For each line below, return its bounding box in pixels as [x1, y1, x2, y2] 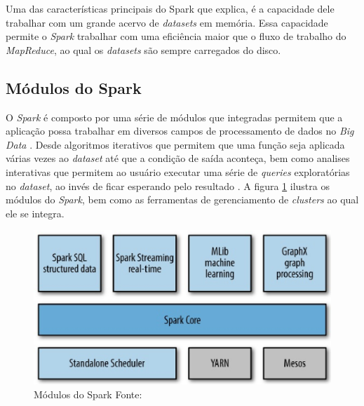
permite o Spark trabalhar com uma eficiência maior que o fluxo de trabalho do [6, 29, 346, 43]
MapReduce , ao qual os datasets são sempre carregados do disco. [6, 42, 281, 57]
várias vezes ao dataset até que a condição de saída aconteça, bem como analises [6, 151, 350, 165]
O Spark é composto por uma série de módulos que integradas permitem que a [6, 109, 343, 124]
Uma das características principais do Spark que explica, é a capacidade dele [6, 1, 335, 15]
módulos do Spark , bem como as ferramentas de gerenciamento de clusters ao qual [6, 192, 359, 207]
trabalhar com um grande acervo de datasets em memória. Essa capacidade [6, 15, 328, 29]
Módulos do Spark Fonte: [34, 386, 142, 401]
